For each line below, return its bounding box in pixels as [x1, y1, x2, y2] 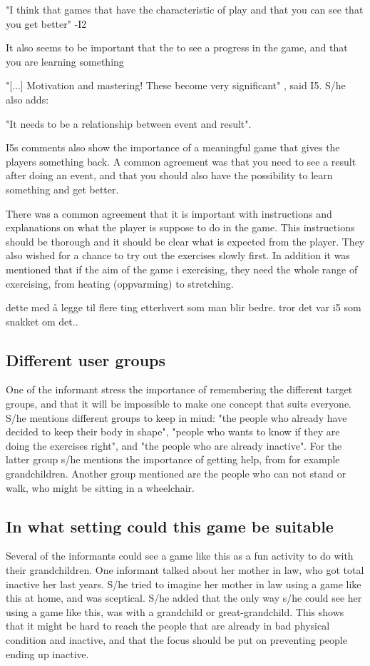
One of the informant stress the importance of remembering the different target [6, 382, 353, 397]
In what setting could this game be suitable [6, 515, 334, 537]
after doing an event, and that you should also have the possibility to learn [6, 168, 333, 183]
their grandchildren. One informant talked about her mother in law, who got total [6, 562, 364, 577]
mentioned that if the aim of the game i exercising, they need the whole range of [6, 261, 358, 276]
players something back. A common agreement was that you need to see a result [6, 153, 356, 168]
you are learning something [6, 54, 124, 69]
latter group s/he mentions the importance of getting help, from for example [6, 452, 340, 467]
